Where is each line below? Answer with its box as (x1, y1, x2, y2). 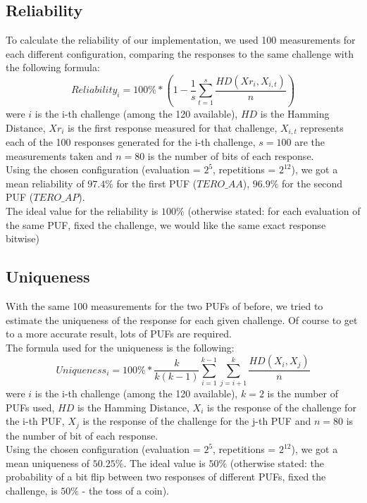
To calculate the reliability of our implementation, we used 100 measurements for (6, 32, 356, 47)
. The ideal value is (123, 455, 206, 470)
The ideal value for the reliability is (6, 203, 158, 218)
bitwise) (6, 231, 39, 246)
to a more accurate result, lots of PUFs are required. (6, 326, 232, 341)
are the (294, 134, 325, 149)
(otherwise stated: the (230, 455, 324, 470)
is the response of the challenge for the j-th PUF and (82, 414, 311, 428)
